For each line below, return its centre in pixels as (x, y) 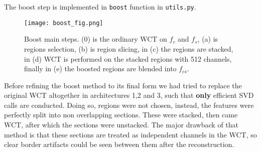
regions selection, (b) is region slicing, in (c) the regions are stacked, (129, 48)
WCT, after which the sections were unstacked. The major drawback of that (121, 125)
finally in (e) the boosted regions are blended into (100, 68)
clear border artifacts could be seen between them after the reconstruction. (119, 144)
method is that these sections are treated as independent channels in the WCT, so (130, 134)
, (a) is (208, 39)
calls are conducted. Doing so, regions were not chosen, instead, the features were (129, 105)
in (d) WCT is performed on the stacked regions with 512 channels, (128, 58)
